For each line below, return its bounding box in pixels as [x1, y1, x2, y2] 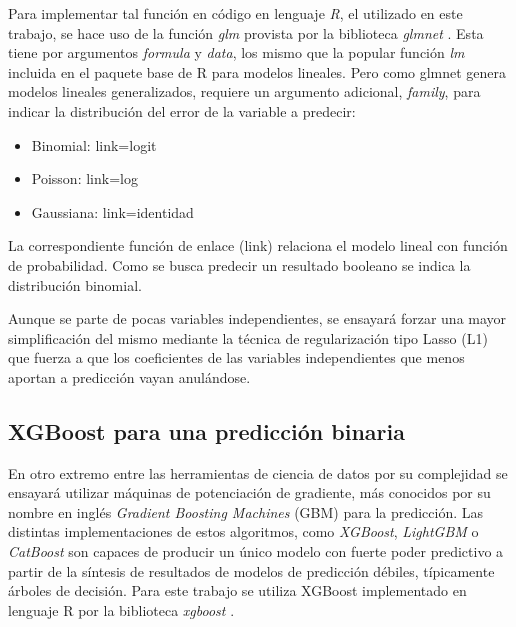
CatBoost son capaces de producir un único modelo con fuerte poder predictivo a [8, 541, 504, 562]
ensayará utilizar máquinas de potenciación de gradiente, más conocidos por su [8, 482, 491, 503]
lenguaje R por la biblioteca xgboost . [8, 599, 235, 620]
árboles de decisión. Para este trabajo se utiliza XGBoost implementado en [8, 580, 467, 601]
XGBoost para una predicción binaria [8, 415, 405, 446]
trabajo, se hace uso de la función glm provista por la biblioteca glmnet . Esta [8, 22, 484, 43]
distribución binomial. [8, 274, 142, 295]
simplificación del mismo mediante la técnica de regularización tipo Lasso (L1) [8, 327, 488, 348]
